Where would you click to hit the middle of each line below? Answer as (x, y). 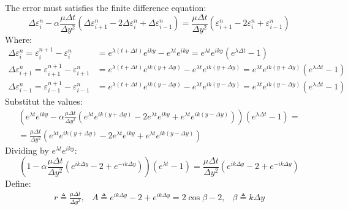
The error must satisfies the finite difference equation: (106, 7)
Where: (18, 39)
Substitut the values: (44, 101)
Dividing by (27, 150)
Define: (18, 183)
